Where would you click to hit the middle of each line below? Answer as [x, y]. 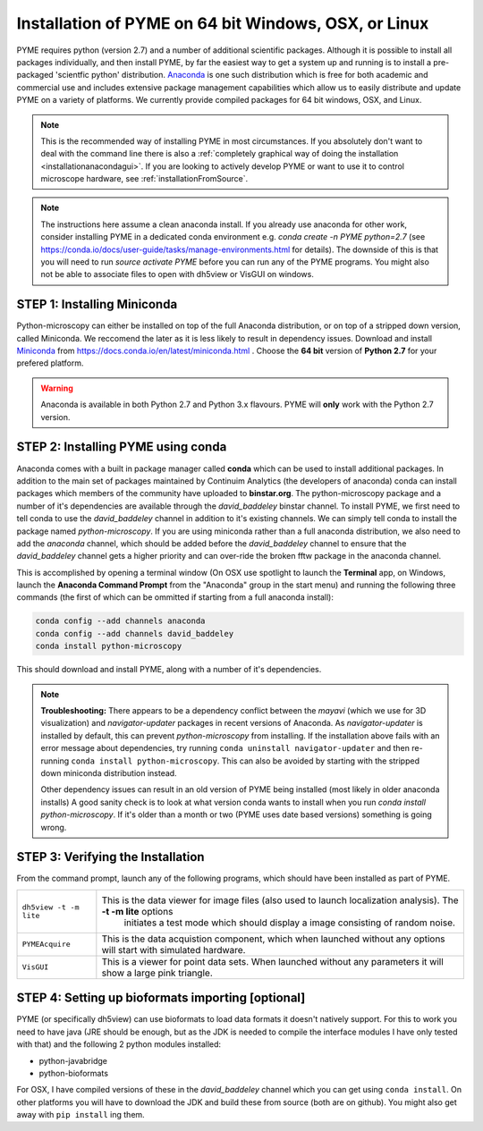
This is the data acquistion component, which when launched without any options [274, 939]
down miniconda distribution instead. [109, 772]
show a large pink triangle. [157, 973]
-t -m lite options [137, 911]
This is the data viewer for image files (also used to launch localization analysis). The [280, 900]
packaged [35, 75]
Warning [57, 388]
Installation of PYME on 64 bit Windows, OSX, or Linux [223, 23]
